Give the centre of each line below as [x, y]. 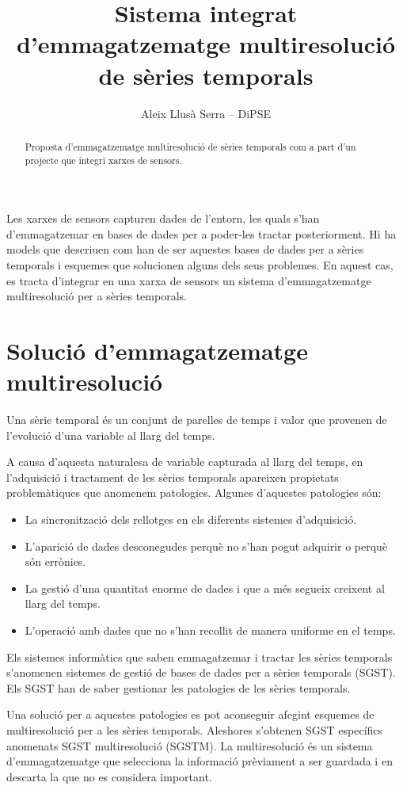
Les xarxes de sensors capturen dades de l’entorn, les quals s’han [163, 218]
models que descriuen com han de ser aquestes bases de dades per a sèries [185, 249]
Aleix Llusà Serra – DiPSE [206, 113]
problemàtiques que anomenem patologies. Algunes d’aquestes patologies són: [194, 492]
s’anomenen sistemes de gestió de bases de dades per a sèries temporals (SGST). [201, 672]
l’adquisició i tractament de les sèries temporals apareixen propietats [173, 477]
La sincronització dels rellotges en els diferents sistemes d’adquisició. [191, 519]
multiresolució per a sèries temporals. [97, 296]
